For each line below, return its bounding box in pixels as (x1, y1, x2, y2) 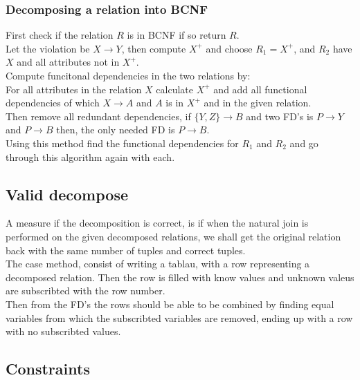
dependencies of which (6, 95, 100, 110)
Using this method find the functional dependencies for (6, 135, 239, 150)
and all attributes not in (17, 55, 120, 69)
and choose (206, 41, 253, 55)
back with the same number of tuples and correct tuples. (6, 243, 246, 257)
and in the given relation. (204, 95, 312, 110)
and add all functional (213, 82, 307, 96)
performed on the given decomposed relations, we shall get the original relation (6, 229, 341, 243)
